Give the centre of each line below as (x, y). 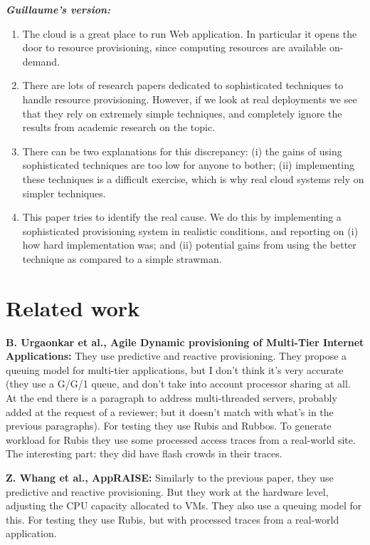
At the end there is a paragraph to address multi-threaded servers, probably (171, 398)
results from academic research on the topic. (119, 127)
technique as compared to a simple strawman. (122, 258)
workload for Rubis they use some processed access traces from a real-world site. (181, 439)
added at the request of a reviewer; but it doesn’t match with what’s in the (170, 411)
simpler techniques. (64, 193)
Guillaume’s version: (58, 9)
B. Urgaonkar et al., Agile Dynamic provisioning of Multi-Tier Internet (185, 342)
